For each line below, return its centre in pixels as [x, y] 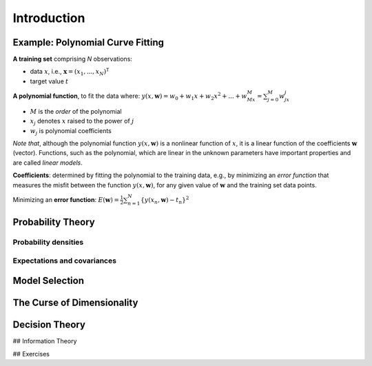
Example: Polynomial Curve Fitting [89, 42]
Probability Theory [54, 222]
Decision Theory [49, 325]
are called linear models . [48, 163]
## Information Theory [45, 341]
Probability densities [48, 242]
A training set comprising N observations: [72, 59]
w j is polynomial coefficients [71, 131]
